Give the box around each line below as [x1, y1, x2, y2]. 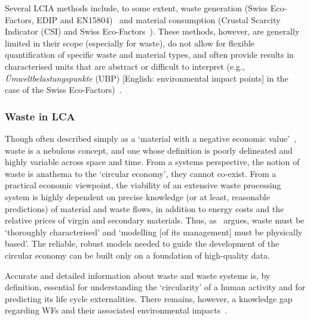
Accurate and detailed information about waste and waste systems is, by [5, 269, 271, 281]
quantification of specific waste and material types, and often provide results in [5, 48, 294, 61]
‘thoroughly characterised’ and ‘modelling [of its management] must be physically [5, 225, 303, 238]
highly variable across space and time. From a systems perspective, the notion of [5, 156, 300, 168]
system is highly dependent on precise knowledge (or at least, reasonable [5, 190, 270, 203]
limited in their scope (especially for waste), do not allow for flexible [5, 36, 255, 49]
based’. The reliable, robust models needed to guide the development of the [5, 237, 280, 250]
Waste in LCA [5, 108, 75, 123]
